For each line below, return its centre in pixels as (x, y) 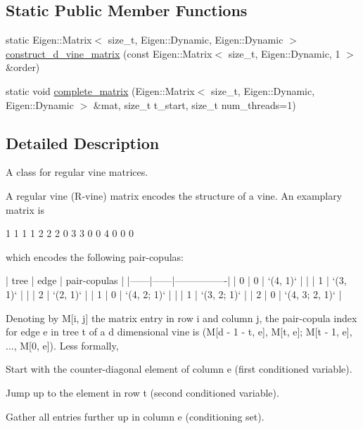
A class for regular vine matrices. (77, 172)
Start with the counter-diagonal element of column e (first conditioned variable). (179, 369)
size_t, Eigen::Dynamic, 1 (284, 53)
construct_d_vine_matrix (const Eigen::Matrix (109, 53)
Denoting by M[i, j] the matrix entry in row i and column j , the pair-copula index (181, 318)
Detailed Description (83, 142)
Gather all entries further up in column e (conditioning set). (135, 416)
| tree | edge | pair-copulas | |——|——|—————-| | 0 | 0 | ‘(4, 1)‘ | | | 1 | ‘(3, (176, 280)
